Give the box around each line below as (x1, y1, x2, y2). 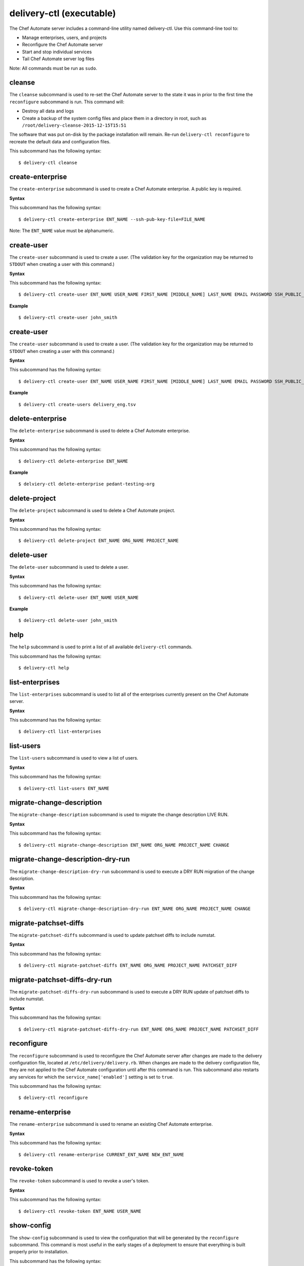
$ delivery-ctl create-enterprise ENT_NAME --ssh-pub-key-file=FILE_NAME (18, 216, 206, 222)
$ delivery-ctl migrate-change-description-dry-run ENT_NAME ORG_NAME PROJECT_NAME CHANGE (18, 906, 251, 912)
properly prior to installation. (9, 1249, 69, 1255)
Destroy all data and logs (22, 108, 74, 114)
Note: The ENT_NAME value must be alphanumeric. (9, 228, 115, 233)
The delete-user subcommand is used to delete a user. (9, 564, 129, 570)
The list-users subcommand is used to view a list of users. (9, 755, 139, 761)
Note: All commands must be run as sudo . (9, 65, 97, 71)
